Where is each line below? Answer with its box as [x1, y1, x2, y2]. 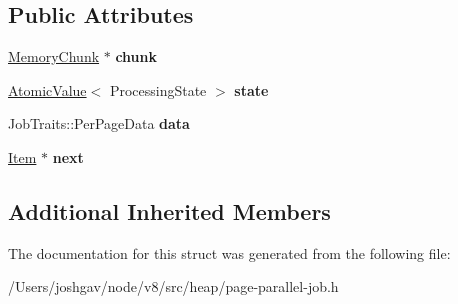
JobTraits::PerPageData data [8, 113, 190, 134]
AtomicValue [8, 79, 87, 100]
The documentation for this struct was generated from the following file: [8, 242, 451, 263]
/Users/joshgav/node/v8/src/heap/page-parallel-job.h [8, 276, 339, 297]
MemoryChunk [8, 46, 100, 67]
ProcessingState [109, 79, 207, 100]
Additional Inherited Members [8, 195, 331, 226]
